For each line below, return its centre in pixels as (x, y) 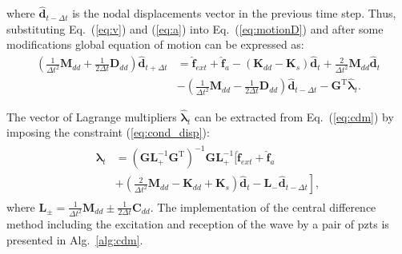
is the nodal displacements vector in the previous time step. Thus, (234, 13)
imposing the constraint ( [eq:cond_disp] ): (108, 132)
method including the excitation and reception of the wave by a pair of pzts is (198, 224)
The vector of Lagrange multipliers (92, 116)
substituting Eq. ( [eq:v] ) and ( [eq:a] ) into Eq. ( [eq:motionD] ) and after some (195, 28)
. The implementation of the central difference (263, 206)
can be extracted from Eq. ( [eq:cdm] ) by (294, 116)
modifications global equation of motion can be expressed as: (155, 44)
